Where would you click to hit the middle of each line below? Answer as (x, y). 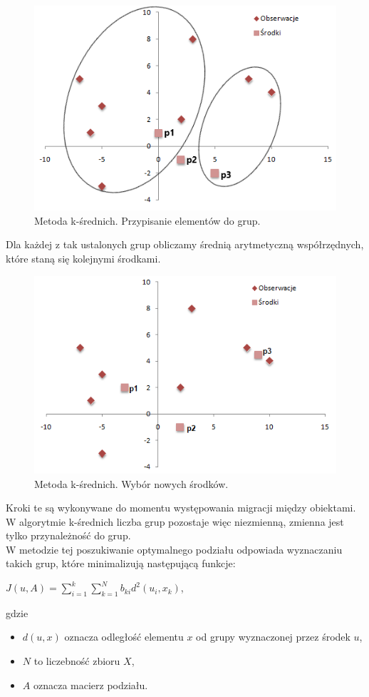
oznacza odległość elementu (124, 637)
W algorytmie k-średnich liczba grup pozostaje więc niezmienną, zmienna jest (175, 521)
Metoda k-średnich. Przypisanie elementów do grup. (147, 220)
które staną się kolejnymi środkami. (83, 258)
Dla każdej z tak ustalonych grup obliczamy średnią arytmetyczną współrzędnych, (185, 244)
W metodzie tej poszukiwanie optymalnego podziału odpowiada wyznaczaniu (174, 549)
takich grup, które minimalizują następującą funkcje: (121, 563)
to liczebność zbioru (77, 661)
